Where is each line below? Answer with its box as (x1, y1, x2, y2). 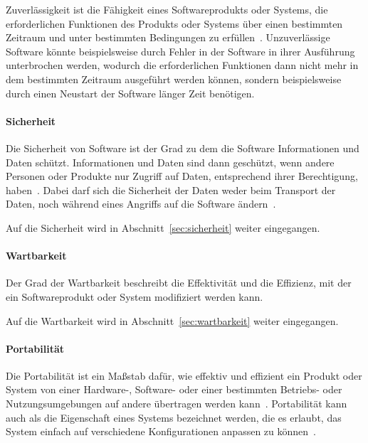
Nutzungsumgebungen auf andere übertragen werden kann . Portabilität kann (6, 396, 347, 411)
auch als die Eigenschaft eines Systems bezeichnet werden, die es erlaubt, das (6, 410, 342, 425)
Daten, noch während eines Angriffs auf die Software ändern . (6, 196, 276, 211)
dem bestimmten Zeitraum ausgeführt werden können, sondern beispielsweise (6, 71, 342, 86)
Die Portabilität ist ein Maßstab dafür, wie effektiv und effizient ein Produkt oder (6, 368, 362, 383)
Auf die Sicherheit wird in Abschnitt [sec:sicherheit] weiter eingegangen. (6, 220, 320, 235)
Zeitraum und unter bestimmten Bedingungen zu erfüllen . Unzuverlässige (6, 30, 330, 45)
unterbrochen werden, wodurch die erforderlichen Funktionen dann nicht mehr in (6, 58, 359, 73)
